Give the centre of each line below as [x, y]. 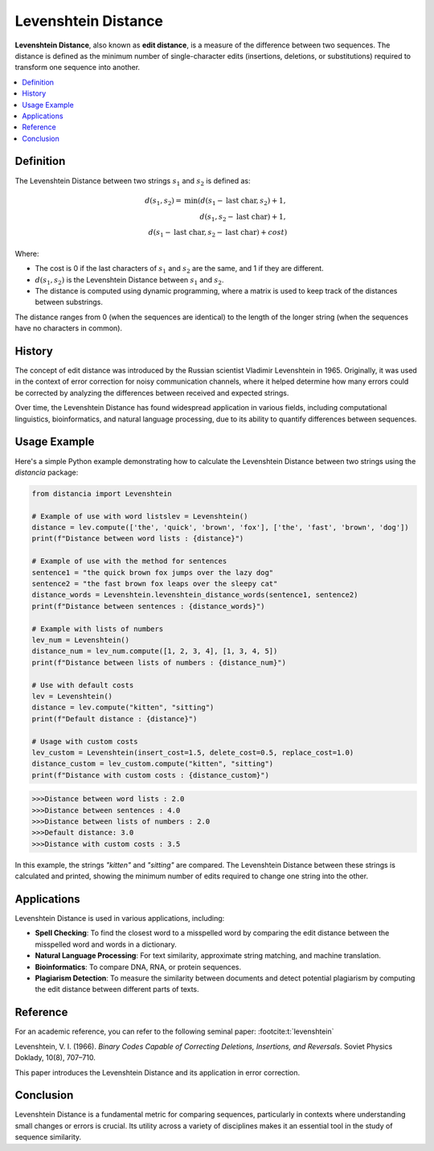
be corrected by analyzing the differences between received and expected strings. [152, 393]
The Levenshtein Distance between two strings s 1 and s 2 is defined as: [133, 181]
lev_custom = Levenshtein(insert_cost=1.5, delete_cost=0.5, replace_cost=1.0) [193, 752]
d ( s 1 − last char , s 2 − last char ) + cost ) [218, 233]
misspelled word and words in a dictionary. [106, 944]
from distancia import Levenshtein [102, 493]
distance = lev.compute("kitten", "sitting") [123, 707]
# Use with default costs [83, 685]
